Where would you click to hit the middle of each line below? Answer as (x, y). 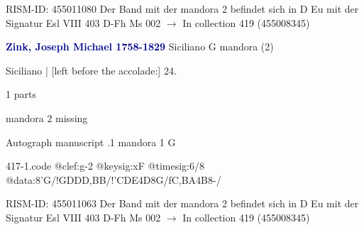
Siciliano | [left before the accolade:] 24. (91, 70)
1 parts (21, 94)
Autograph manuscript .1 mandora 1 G (91, 142)
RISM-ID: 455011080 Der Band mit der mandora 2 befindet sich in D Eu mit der (182, 9)
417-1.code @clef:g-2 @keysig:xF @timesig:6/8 (105, 166)
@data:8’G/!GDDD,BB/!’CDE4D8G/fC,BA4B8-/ (114, 179)
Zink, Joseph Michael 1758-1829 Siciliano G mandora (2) (140, 46)
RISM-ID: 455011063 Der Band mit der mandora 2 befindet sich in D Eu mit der (182, 203)
